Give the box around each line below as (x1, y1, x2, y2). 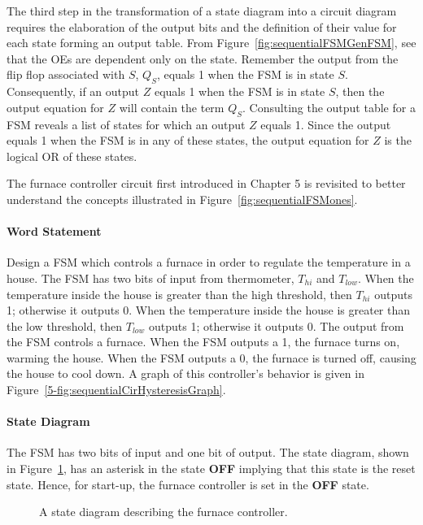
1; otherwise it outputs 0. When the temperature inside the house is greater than (7, 302, 411, 319)
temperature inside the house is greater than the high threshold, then (7, 285, 352, 302)
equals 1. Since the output (260, 115, 391, 132)
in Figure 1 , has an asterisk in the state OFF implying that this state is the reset (7, 460, 416, 477)
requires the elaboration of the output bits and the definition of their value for (7, 18, 397, 35)
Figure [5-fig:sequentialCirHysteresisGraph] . (7, 381, 226, 398)
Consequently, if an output (7, 83, 140, 100)
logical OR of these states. (7, 147, 137, 164)
